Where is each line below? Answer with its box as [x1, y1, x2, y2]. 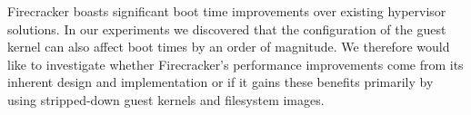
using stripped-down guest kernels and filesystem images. [7, 90, 325, 109]
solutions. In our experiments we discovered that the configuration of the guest [7, 19, 446, 38]
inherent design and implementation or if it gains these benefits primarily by [7, 72, 434, 91]
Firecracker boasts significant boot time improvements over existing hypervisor [7, 2, 446, 20]
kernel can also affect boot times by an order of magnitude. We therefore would [7, 37, 450, 56]
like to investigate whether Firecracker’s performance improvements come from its [7, 54, 464, 73]
